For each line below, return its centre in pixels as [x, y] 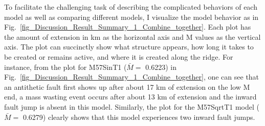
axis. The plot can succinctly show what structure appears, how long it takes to [129, 47]
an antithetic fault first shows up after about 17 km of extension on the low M [127, 86]
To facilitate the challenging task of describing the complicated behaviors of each [131, 7]
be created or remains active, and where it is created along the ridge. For [119, 56]
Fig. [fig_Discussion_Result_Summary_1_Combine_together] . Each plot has [128, 27]
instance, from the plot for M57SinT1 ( [65, 67]
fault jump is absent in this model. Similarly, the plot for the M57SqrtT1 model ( [132, 106]
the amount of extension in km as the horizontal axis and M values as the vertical [132, 36]
